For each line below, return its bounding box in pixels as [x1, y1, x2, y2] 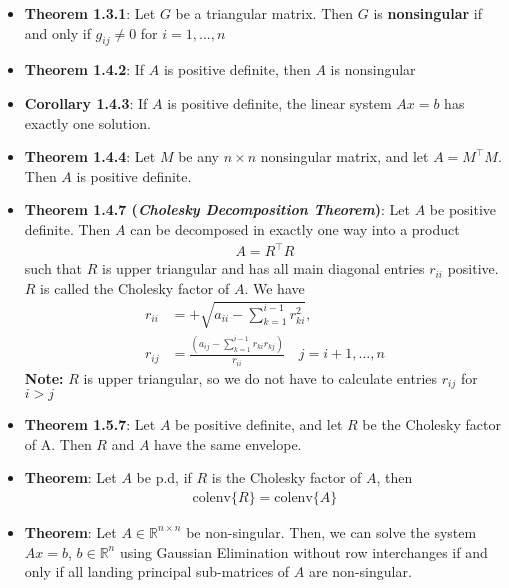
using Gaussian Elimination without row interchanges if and [119, 541, 488, 562]
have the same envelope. [154, 433, 302, 454]
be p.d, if [136, 467, 192, 488]
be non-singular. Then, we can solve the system [186, 521, 477, 542]
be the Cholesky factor [362, 414, 501, 435]
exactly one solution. [24, 112, 151, 133]
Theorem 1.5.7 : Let [24, 414, 156, 435]
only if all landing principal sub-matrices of [24, 561, 290, 582]
